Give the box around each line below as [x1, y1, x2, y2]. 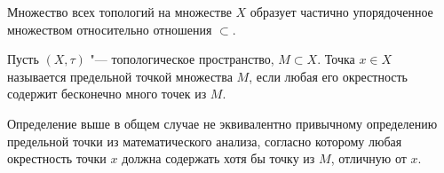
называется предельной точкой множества [7, 67, 233, 85]
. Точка [317, 50, 355, 68]
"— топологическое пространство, [90, 50, 274, 68]
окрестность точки [7, 149, 107, 168]
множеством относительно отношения [7, 20, 212, 38]
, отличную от [330, 149, 407, 168]
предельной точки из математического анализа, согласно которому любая [7, 131, 402, 150]
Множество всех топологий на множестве [7, 3, 232, 20]
